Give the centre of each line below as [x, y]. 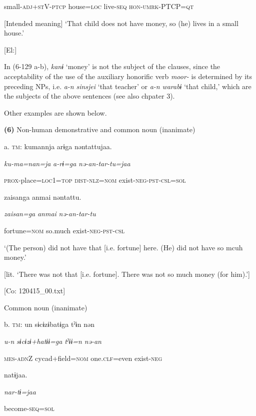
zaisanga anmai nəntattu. [43, 196]
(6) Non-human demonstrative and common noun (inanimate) [100, 129]
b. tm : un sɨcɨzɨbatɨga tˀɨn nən [49, 324]
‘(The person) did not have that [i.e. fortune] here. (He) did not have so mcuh [123, 247]
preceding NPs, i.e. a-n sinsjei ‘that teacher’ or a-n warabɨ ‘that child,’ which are [128, 86]
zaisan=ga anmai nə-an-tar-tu [50, 214]
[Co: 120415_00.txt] [35, 291]
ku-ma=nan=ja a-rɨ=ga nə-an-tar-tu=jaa [67, 163]
